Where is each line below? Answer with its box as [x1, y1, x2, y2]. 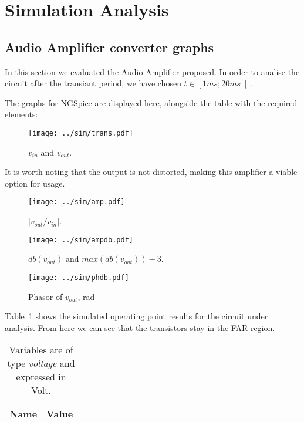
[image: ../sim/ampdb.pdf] [28, 235, 133, 244]
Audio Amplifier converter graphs [5, 38, 214, 56]
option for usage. [5, 177, 65, 189]
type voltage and [7, 356, 75, 370]
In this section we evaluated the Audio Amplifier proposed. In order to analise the [5, 65, 300, 77]
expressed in [16, 370, 66, 384]
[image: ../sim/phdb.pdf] [28, 273, 129, 282]
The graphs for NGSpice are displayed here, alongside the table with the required [5, 96, 298, 109]
